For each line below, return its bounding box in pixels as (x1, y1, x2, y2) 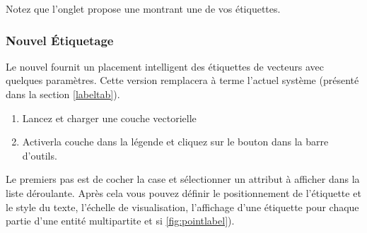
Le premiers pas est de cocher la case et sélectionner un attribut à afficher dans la (6, 172, 360, 186)
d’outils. (22, 148, 57, 162)
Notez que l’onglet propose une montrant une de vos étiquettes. (6, 1, 281, 16)
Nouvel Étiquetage (6, 31, 114, 49)
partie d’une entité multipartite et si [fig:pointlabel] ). (6, 213, 235, 228)
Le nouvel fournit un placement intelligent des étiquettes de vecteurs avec (6, 59, 325, 73)
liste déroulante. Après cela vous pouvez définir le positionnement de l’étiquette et (6, 185, 361, 200)
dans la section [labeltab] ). (6, 87, 120, 101)
